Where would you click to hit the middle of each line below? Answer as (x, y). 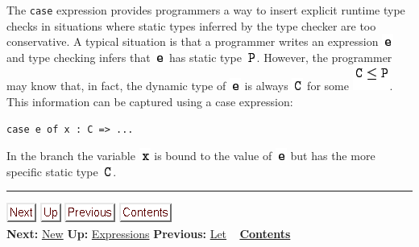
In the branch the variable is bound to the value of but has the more (191, 156)
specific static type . (62, 171)
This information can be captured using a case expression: (150, 102)
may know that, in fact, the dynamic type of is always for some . (200, 86)
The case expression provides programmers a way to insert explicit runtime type (206, 10)
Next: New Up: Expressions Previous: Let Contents (149, 233)
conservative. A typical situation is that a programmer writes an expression (193, 41)
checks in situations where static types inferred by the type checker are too (191, 25)
